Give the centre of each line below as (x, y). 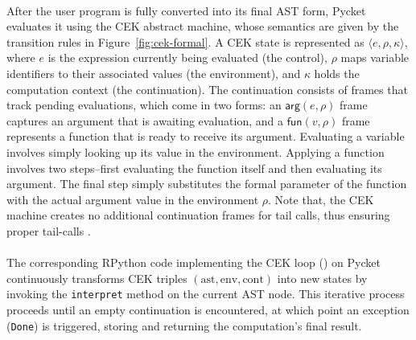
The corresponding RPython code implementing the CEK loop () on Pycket (194, 262)
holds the (337, 73)
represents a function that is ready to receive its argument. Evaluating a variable (206, 136)
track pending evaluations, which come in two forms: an (144, 105)
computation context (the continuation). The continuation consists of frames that (207, 89)
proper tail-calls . (49, 230)
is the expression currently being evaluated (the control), (187, 57)
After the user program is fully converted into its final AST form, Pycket (186, 10)
